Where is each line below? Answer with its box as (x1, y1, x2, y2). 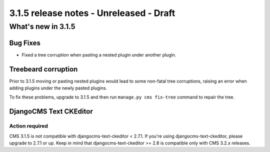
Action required (9, 122, 48, 129)
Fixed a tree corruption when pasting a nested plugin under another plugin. (21, 51, 176, 57)
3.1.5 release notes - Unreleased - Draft (9, 7, 175, 18)
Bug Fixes (9, 38, 41, 47)
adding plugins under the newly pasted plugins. (9, 85, 107, 91)
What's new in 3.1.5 (9, 22, 75, 31)
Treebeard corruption (9, 65, 78, 73)
